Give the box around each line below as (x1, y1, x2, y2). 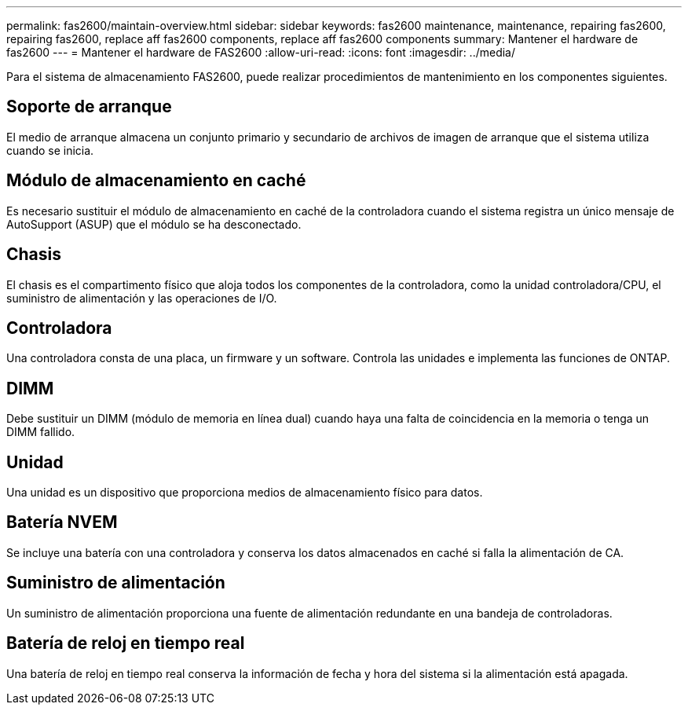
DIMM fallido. (6, 425, 75, 439)
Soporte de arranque (6, 97, 172, 117)
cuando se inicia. (6, 143, 94, 157)
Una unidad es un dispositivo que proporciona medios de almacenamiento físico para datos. (6, 486, 483, 500)
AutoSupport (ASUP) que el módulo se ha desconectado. (6, 217, 302, 231)
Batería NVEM (6, 512, 118, 533)
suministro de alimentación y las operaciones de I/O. (6, 291, 277, 305)
